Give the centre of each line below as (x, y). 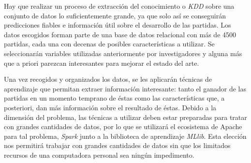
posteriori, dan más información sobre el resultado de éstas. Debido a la (110, 107)
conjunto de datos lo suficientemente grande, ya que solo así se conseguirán (115, 15)
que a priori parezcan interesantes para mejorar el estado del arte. (102, 63)
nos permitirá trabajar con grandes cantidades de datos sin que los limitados (117, 145)
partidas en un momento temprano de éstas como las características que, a (114, 98)
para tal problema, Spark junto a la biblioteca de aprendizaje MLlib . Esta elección (125, 136)
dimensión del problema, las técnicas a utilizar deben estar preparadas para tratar (125, 117)
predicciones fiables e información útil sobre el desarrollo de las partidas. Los (118, 25)
